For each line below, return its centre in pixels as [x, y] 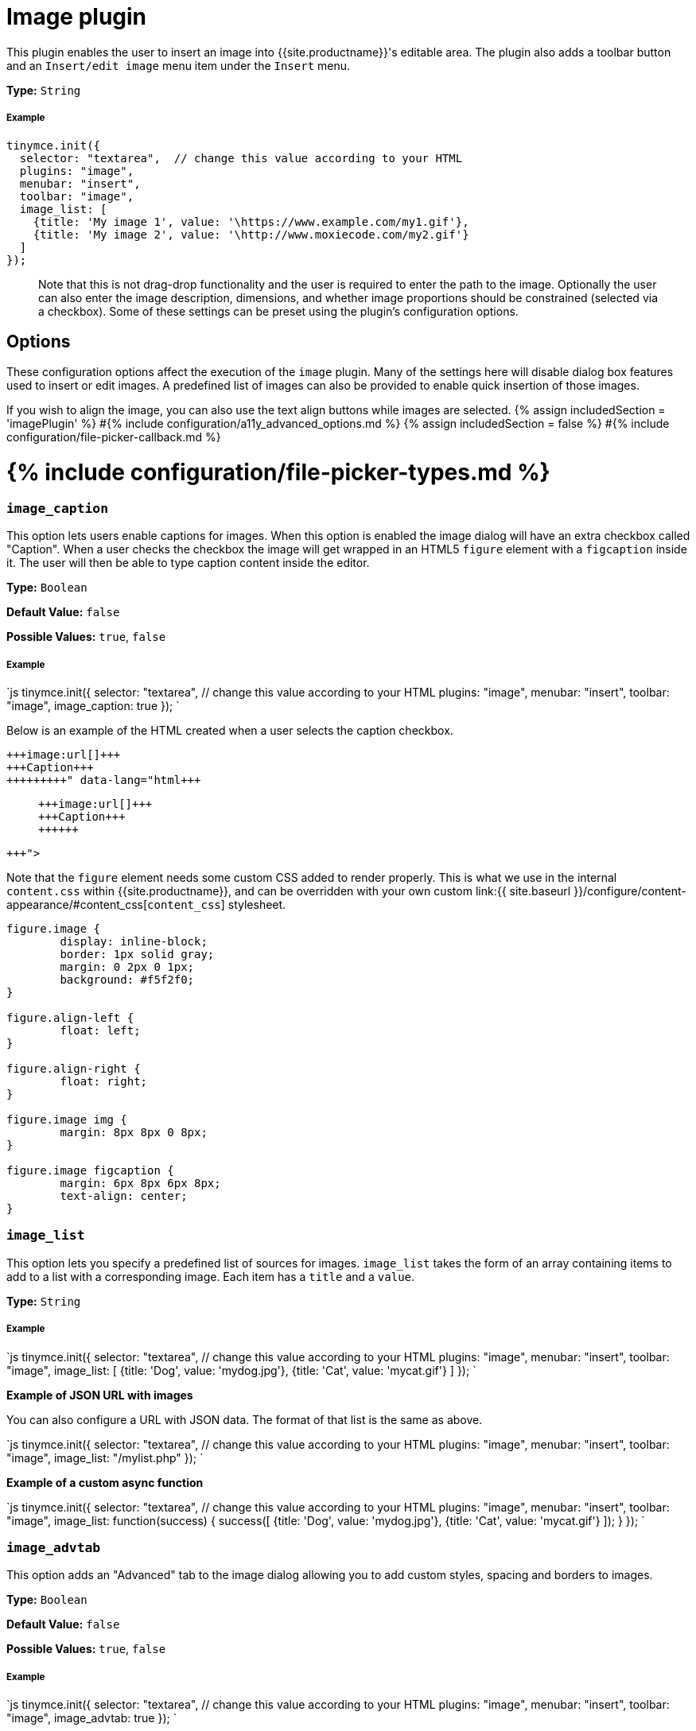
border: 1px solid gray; [137, 955]
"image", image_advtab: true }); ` [92, 1718]
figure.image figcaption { [90, 1171]
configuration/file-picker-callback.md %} [114, 437]
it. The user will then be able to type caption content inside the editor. [188, 563]
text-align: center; [124, 1196]
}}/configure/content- [630, 891]
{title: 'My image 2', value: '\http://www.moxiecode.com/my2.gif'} [251, 234]
